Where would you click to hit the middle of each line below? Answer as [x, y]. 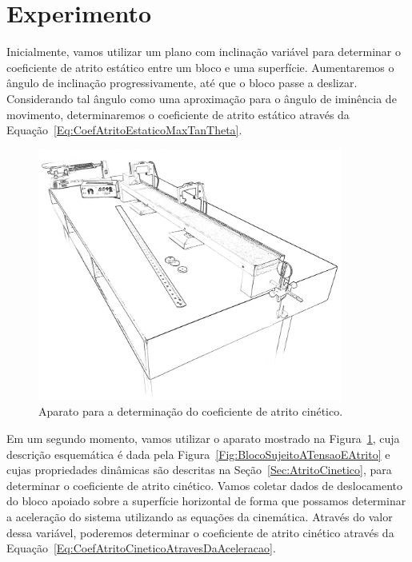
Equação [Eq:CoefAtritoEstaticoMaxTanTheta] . [124, 130]
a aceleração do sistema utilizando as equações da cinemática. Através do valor [200, 516]
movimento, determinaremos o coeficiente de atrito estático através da [178, 114]
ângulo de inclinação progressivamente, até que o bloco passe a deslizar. [182, 83]
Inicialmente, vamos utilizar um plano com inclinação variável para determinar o [204, 52]
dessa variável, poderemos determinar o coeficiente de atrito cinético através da [200, 532]
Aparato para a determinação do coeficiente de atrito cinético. [191, 411]
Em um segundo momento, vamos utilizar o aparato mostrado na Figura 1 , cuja [203, 438]
